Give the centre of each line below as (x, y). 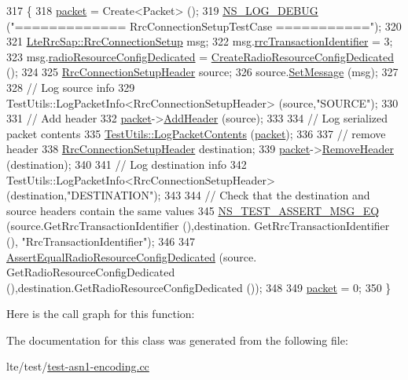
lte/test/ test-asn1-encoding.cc (78, 366)
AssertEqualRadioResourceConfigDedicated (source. (132, 256)
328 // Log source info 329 (71, 87)
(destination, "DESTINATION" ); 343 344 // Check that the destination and (188, 195)
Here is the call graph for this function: (101, 314)
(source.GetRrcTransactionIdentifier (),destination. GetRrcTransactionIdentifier (198, 226)
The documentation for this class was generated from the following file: (177, 340)
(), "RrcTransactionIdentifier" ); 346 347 (101, 241)
